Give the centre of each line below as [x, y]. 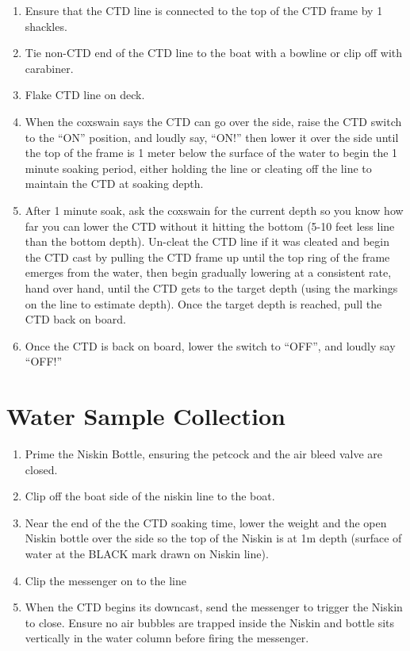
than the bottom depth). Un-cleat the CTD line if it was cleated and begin [207, 241]
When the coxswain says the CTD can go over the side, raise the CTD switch [213, 121]
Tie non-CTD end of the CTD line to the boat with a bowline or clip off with [214, 53]
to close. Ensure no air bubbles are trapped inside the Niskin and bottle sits [210, 622]
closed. [41, 469]
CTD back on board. [75, 319]
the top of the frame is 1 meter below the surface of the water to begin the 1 [211, 153]
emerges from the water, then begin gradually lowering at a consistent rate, [208, 272]
